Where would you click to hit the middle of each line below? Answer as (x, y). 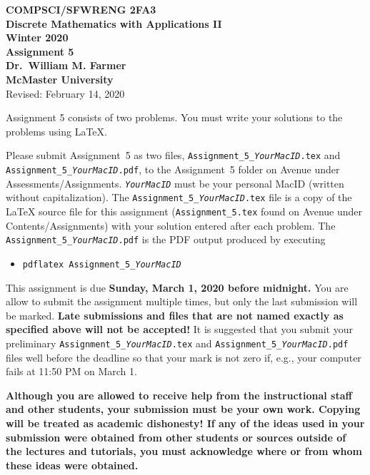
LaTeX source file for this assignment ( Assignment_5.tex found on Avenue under (184, 211)
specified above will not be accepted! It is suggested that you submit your (179, 329)
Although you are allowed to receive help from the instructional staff (179, 395)
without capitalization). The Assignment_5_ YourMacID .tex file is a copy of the (179, 197)
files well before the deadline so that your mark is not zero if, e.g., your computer (184, 357)
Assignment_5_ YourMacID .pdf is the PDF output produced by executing (166, 239)
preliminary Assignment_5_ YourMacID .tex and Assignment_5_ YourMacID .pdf (177, 343)
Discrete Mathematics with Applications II (114, 23)
